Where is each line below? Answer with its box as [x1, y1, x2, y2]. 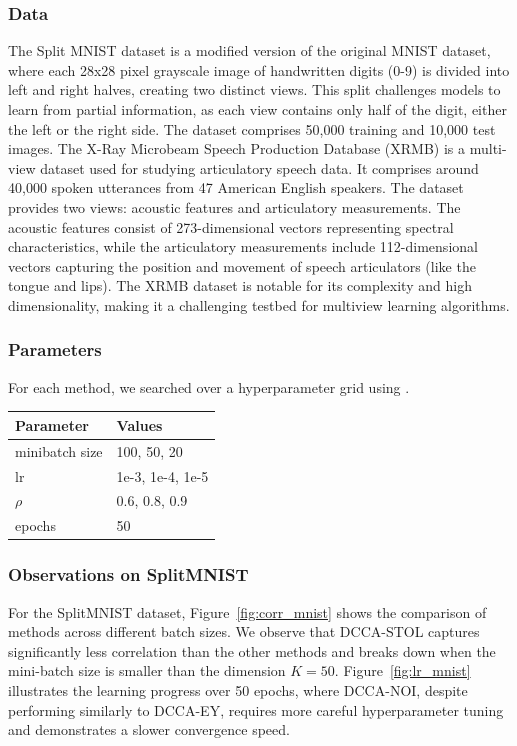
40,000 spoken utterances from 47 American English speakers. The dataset [8, 177, 464, 198]
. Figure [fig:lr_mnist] [334, 660, 471, 681]
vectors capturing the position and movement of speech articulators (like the [8, 255, 476, 276]
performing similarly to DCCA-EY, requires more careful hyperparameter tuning [8, 699, 504, 720]
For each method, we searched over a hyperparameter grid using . [8, 376, 410, 397]
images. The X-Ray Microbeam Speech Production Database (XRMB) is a [8, 138, 466, 159]
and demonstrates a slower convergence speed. [8, 719, 290, 740]
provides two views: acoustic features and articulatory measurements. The [8, 196, 461, 217]
